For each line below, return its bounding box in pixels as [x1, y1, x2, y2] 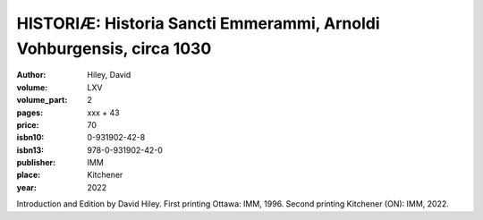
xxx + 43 [87, 107, 120, 118]
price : [16, 119, 39, 130]
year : [16, 182, 38, 192]
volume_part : [16, 95, 68, 106]
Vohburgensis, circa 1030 [16, 38, 212, 58]
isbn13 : [16, 144, 45, 156]
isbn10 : [16, 132, 45, 143]
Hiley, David [87, 70, 131, 80]
